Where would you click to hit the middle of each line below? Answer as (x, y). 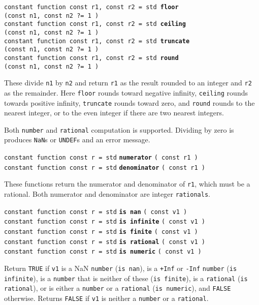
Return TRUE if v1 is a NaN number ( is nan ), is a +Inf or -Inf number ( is (121, 268)
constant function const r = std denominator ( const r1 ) (105, 167)
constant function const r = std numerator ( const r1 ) (101, 158)
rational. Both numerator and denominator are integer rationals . (107, 194)
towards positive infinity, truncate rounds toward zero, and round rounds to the (129, 102)
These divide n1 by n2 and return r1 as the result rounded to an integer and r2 (128, 83)
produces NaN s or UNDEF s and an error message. (77, 140)
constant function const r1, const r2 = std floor (91, 7)
